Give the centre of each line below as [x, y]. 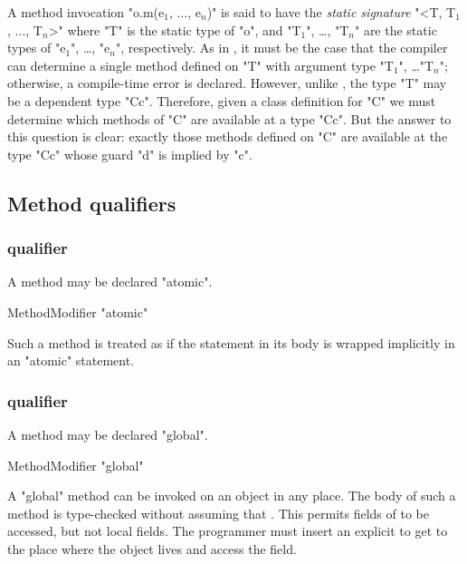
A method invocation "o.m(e [86, 12]
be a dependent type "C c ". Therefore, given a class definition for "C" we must [222, 100]
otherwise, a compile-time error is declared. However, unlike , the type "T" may [227, 83]
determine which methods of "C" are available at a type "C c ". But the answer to [229, 118]
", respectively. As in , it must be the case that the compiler [281, 48]
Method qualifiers [92, 203]
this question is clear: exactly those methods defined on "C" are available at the [228, 136]
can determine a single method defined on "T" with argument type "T [200, 65]
